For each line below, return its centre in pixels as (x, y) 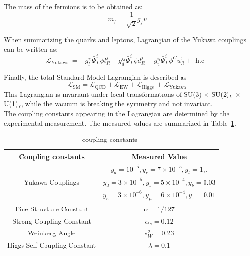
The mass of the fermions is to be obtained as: (73, 6)
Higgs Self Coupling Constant (52, 245)
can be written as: (31, 49)
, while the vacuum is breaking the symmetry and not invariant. (117, 104)
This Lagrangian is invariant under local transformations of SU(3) (103, 94)
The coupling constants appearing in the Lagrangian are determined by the (117, 113)
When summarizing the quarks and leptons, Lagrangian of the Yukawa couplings (125, 39)
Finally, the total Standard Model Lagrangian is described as (95, 77)
